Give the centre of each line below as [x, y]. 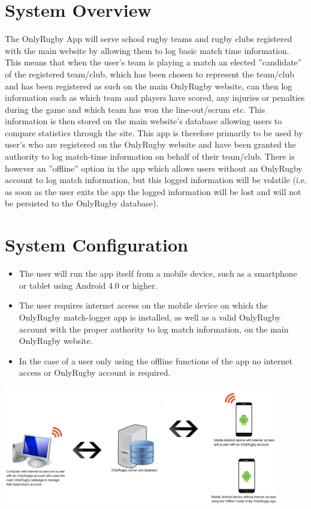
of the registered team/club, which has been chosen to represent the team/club [150, 74]
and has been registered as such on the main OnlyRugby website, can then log [149, 86]
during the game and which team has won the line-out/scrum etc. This [135, 109]
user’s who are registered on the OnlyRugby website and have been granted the [151, 144]
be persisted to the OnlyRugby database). [82, 203]
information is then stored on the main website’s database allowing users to [144, 121]
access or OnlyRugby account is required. [95, 372]
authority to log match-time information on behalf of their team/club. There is [150, 156]
